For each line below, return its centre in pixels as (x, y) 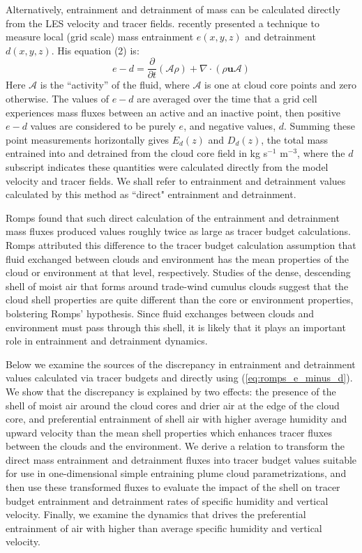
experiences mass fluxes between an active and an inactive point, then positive (173, 112)
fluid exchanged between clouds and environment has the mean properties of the (177, 258)
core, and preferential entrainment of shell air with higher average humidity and (176, 419)
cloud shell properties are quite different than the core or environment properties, (180, 300)
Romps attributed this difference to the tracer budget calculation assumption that (181, 244)
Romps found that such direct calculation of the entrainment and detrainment (173, 217)
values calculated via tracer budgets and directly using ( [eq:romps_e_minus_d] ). (179, 378)
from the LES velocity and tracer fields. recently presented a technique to (163, 23)
